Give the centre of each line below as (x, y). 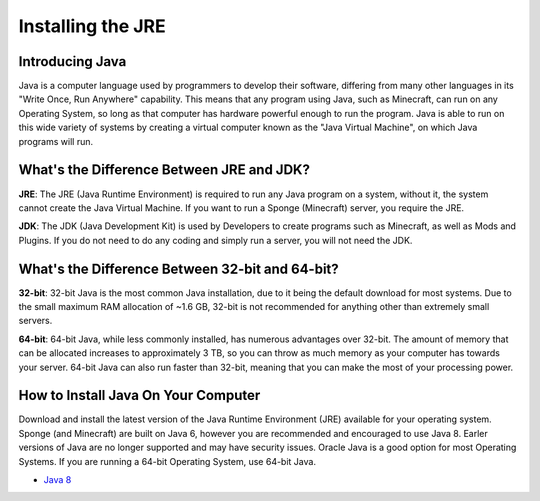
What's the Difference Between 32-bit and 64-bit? (178, 268)
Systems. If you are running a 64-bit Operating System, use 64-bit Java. (167, 461)
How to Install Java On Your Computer (139, 395)
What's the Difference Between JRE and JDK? (164, 170)
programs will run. (56, 141)
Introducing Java (72, 61)
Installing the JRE (92, 26)
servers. (35, 321)
